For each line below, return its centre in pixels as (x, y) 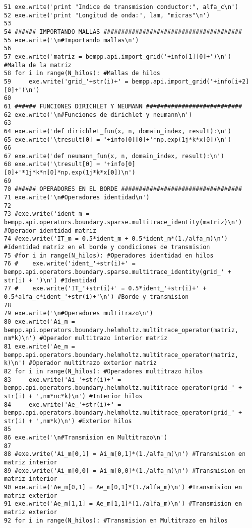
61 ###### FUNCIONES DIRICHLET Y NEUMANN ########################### (123, 106)
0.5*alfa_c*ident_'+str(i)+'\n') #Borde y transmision (96, 297)
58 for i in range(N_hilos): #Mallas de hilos (82, 73)
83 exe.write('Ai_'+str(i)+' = (63, 380)
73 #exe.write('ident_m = (47, 214)
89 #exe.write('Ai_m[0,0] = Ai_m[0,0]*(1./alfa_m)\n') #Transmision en (125, 471)
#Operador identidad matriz (50, 230)
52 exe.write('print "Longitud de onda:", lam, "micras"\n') (107, 15)
